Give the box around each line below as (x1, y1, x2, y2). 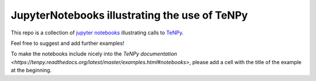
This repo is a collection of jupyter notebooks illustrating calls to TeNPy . (11, 29, 184, 36)
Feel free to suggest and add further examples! (11, 40, 125, 47)
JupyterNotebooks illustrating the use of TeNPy (11, 9, 248, 22)
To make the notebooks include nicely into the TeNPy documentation (11, 50, 177, 58)
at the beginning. (11, 67, 52, 74)
